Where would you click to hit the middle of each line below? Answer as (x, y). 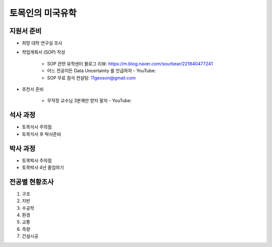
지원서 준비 (25, 31)
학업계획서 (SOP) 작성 (44, 52)
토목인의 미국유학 (43, 13)
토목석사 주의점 (37, 127)
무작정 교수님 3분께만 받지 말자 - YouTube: (89, 101)
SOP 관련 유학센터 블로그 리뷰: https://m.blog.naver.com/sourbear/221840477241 (130, 63)
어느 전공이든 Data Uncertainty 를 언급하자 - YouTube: (101, 71)
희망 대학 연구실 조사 (42, 43)
